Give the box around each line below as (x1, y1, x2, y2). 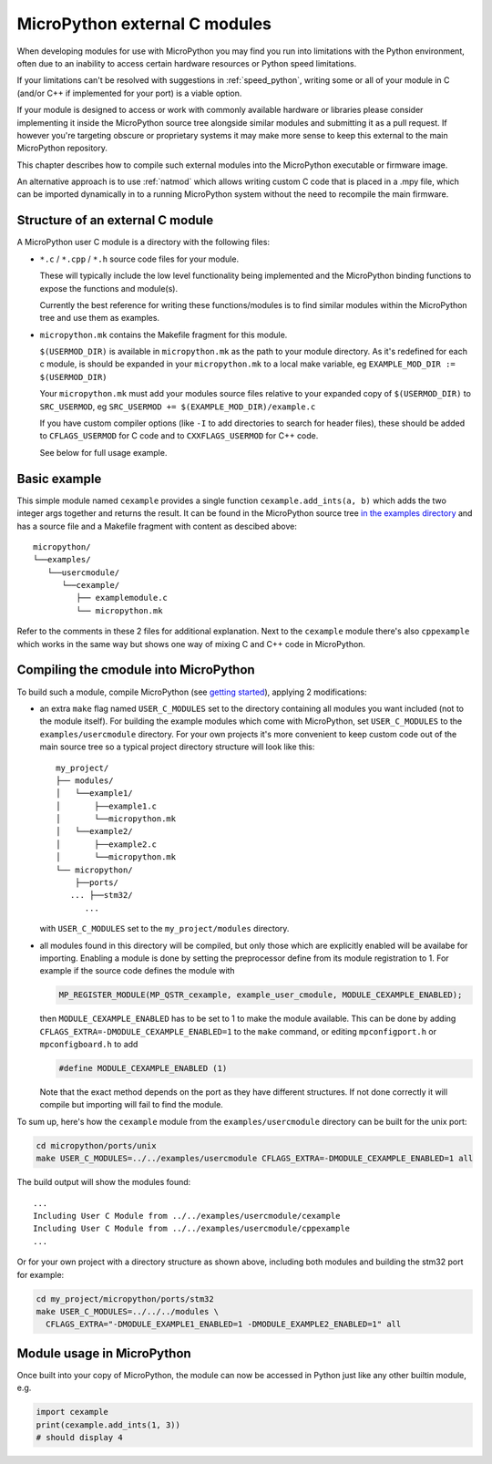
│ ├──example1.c (56, 800, 158, 811)
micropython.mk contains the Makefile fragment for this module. (39, 329, 288, 340)
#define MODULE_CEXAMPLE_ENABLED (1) (58, 1063, 228, 1074)
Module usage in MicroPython (16, 1345, 191, 1361)
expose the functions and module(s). (39, 283, 178, 294)
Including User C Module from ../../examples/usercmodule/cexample (33, 1211, 341, 1221)
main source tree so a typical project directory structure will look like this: (39, 741, 315, 752)
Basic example (16, 470, 102, 487)
